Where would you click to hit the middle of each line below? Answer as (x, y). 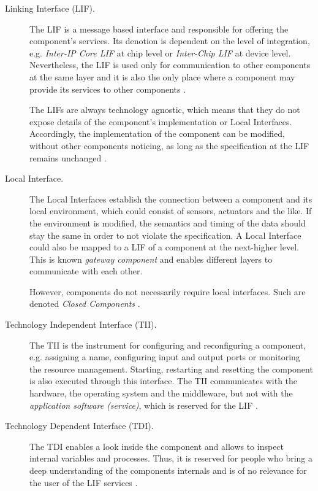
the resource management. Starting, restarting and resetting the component (171, 369)
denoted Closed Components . (85, 303)
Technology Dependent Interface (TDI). (79, 426)
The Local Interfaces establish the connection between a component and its (171, 199)
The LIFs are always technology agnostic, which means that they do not (165, 110)
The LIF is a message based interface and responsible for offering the (159, 29)
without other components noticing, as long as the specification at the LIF (169, 145)
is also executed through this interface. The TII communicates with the (164, 381)
